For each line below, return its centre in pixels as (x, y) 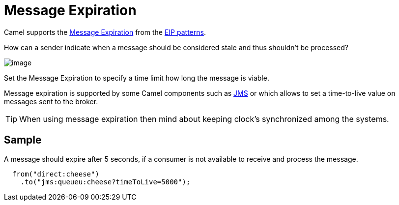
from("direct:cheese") (56, 174)
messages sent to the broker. (51, 101)
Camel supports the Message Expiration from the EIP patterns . (105, 32)
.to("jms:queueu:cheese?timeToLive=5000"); (105, 182)
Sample (23, 140)
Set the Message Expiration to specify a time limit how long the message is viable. (137, 78)
